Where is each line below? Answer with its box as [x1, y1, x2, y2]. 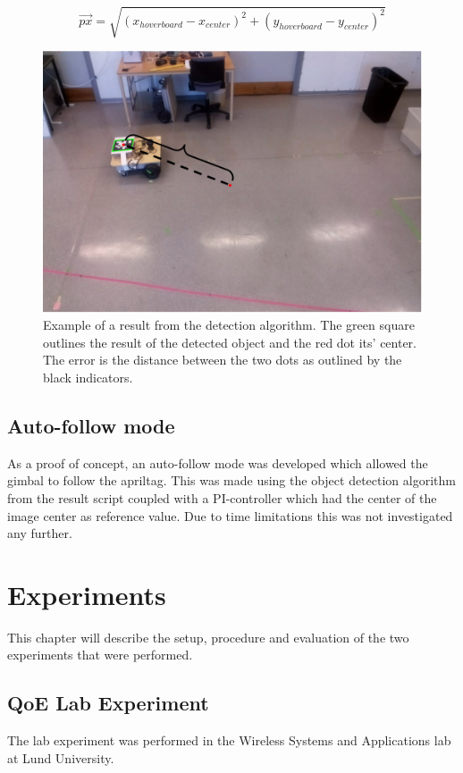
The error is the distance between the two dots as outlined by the [43, 350, 402, 369]
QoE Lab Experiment [7, 689, 209, 717]
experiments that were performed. [7, 645, 193, 664]
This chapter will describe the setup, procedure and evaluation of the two [7, 627, 409, 646]
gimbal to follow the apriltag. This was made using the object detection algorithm [7, 471, 456, 490]
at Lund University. [7, 748, 114, 767]
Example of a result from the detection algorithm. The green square [43, 315, 415, 334]
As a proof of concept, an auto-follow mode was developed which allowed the [7, 453, 428, 472]
